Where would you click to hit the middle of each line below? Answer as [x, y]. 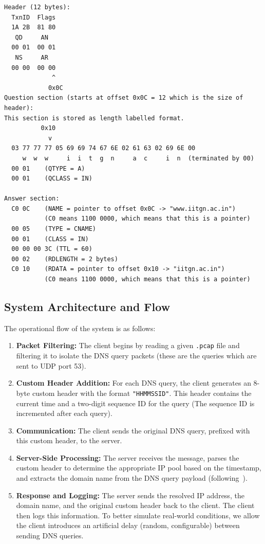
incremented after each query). [64, 413]
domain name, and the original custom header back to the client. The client [135, 505]
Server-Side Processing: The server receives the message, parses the [128, 457]
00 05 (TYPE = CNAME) [54, 229]
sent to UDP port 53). [51, 365]
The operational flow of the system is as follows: [80, 328]
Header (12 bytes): [37, 7]
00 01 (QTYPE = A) [48, 168]
